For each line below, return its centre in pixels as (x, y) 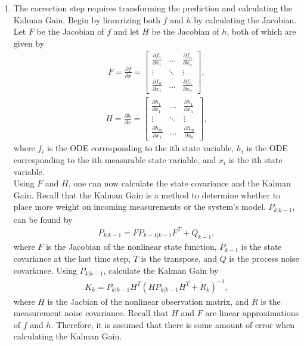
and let (126, 31)
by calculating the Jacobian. (245, 19)
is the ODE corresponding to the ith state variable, (140, 148)
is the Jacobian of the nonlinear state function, (131, 247)
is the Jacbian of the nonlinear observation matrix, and (148, 301)
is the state (261, 247)
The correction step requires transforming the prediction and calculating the (153, 8)
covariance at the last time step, (72, 258)
